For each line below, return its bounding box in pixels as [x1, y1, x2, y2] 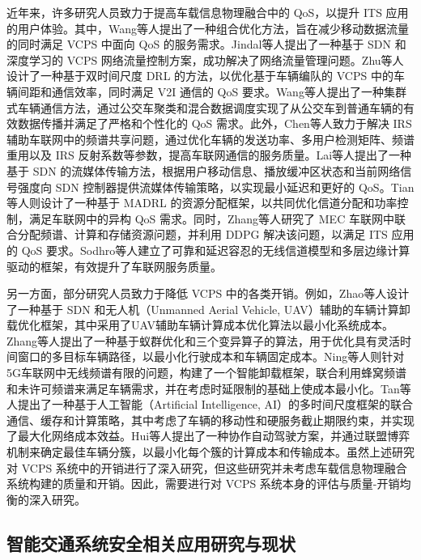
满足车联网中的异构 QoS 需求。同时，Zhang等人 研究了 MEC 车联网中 [28, 210, 394, 227]
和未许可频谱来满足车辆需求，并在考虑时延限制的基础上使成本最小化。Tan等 [6, 380, 411, 397]
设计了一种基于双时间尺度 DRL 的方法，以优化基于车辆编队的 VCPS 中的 [6, 67, 393, 84]
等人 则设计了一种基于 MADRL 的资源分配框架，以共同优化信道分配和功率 [6, 194, 398, 211]
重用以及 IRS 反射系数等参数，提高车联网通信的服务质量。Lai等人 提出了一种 [6, 146, 412, 163]
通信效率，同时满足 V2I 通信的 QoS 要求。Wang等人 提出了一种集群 [51, 83, 406, 100]
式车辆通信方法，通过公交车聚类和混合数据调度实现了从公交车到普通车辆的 [6, 99, 403, 116]
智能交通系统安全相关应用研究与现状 [6, 530, 296, 555]
